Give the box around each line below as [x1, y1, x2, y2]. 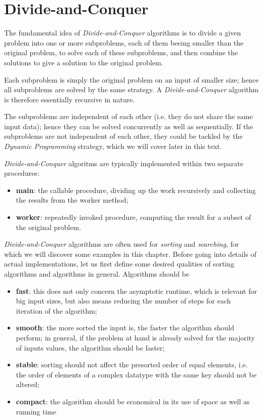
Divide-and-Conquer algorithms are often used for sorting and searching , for [4, 239, 239, 249]
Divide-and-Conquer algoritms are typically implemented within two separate [4, 158, 244, 168]
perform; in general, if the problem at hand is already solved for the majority [16, 332, 255, 342]
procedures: [4, 168, 39, 178]
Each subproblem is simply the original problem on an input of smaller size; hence [4, 74, 259, 85]
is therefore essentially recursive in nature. [4, 94, 135, 104]
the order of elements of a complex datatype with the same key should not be [16, 369, 256, 379]
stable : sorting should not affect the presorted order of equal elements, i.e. [16, 359, 248, 370]
